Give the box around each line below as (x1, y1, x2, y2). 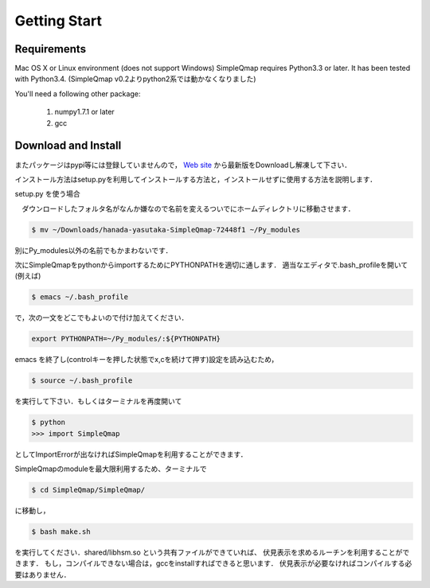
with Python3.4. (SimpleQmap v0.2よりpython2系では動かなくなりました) (14, 74, 256, 84)
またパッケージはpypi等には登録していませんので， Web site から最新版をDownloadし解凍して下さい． (14, 160, 352, 169)
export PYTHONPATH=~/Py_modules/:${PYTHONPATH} (31, 334, 221, 344)
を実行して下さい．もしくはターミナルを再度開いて (14, 396, 182, 406)
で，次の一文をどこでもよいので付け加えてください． (14, 313, 189, 322)
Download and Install (14, 139, 122, 153)
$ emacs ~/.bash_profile (31, 293, 129, 302)
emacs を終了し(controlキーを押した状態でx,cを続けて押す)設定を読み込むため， (14, 355, 279, 364)
